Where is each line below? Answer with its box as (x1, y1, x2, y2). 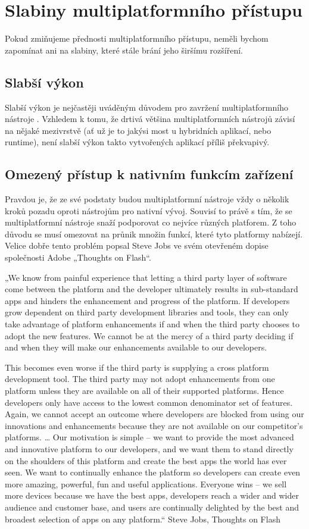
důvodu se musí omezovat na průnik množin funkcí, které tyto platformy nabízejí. (5, 227, 303, 240)
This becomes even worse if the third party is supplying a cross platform (5, 361, 269, 373)
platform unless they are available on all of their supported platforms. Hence (5, 384, 284, 396)
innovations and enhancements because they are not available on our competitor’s (5, 419, 303, 431)
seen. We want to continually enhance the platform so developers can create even (5, 466, 301, 478)
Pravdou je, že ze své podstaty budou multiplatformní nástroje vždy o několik (5, 193, 289, 205)
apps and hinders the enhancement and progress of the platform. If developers (5, 294, 290, 306)
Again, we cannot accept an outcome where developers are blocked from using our (5, 408, 304, 420)
